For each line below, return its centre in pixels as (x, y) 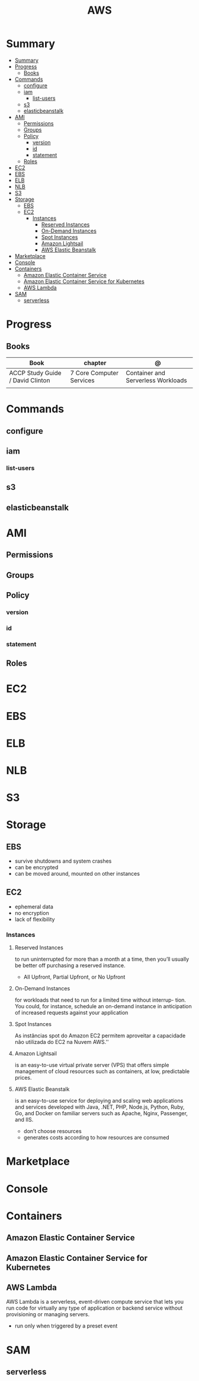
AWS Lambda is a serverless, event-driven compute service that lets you (95, 1302)
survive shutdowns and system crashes (63, 861)
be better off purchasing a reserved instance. (70, 965)
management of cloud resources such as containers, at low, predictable (102, 1071)
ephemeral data (34, 907)
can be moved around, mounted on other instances (77, 874)
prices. (23, 1078)
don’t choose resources (52, 1131)
